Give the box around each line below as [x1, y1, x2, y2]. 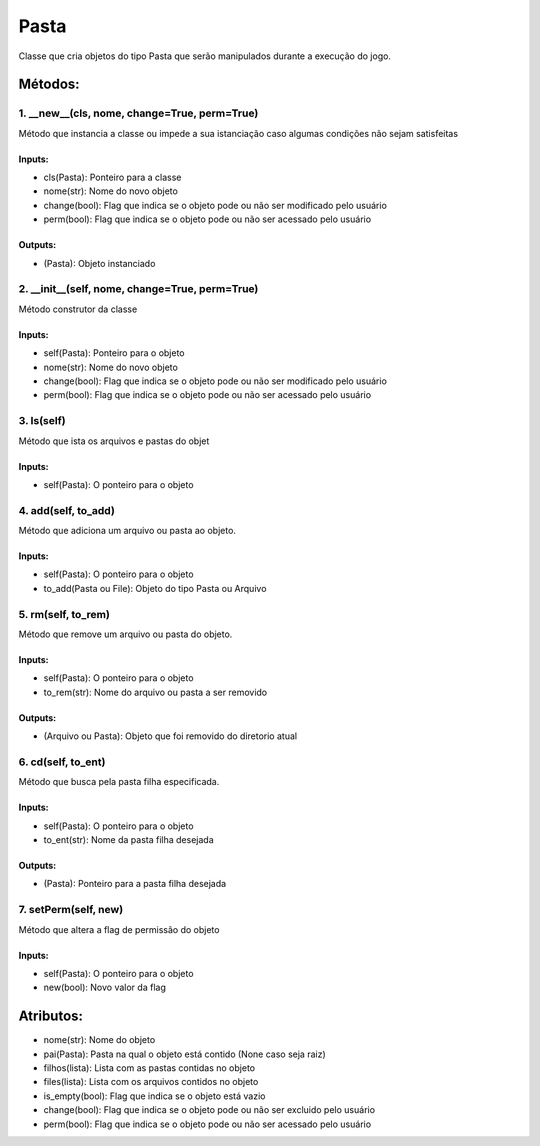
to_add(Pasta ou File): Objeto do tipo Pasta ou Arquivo [43, 582, 267, 594]
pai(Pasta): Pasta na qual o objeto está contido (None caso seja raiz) [43, 1048, 327, 1060]
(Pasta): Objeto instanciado [43, 257, 156, 269]
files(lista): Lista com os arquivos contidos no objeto [43, 1076, 259, 1088]
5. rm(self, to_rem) [18, 607, 110, 621]
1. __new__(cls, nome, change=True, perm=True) [18, 106, 259, 120]
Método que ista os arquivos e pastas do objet [18, 435, 210, 447]
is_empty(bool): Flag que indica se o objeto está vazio [43, 1090, 266, 1102]
